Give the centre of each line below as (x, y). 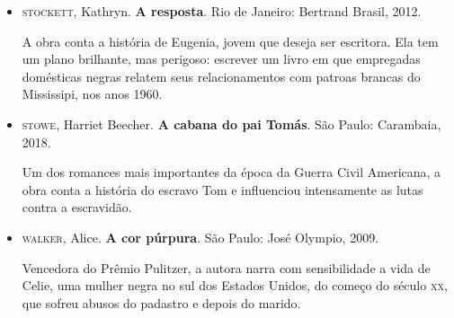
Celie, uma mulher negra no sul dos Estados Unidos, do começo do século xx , (235, 285)
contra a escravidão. (77, 207)
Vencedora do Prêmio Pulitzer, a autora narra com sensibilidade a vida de (226, 267)
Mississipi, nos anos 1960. (92, 94)
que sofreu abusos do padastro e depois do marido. (161, 302)
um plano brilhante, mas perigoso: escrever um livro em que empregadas (221, 59)
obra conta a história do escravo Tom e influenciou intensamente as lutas (223, 189)
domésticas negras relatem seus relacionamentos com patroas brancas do (221, 76)
